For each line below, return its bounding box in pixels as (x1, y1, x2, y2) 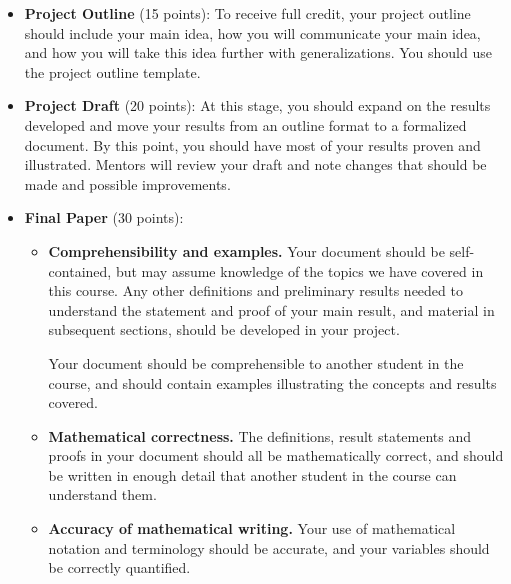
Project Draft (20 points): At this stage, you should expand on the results (24, 95, 491, 116)
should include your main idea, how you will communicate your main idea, (24, 22, 481, 43)
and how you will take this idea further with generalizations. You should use (24, 42, 492, 63)
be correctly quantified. (48, 557, 191, 578)
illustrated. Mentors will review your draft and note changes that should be (24, 154, 487, 175)
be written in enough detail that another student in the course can (48, 464, 457, 485)
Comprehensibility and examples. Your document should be (48, 240, 445, 261)
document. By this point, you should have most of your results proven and (24, 134, 481, 155)
